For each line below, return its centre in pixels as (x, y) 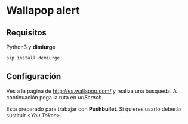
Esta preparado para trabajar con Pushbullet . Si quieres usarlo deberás (94, 109)
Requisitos (26, 33)
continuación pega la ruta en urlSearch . (55, 97)
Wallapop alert (43, 10)
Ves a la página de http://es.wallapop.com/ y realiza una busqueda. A (92, 91)
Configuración (34, 76)
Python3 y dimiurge (31, 47)
